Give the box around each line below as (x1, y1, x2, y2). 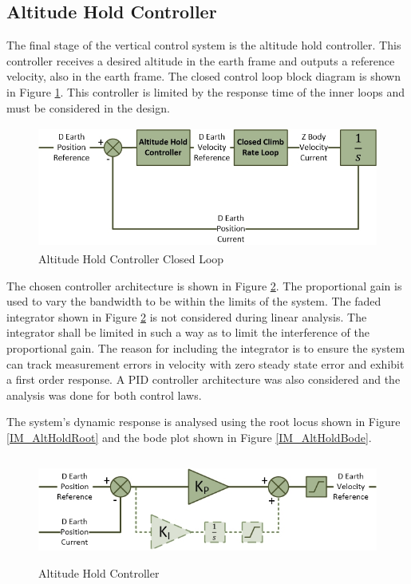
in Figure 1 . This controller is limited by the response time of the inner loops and (6, 83, 405, 100)
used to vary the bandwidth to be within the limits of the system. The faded (6, 293, 381, 310)
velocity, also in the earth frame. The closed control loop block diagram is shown (6, 68, 401, 85)
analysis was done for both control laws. (6, 386, 202, 403)
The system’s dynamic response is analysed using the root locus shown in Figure (6, 413, 401, 430)
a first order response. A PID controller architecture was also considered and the (6, 371, 401, 388)
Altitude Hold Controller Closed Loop (38, 250, 224, 266)
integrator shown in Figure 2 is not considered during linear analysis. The (6, 308, 367, 325)
